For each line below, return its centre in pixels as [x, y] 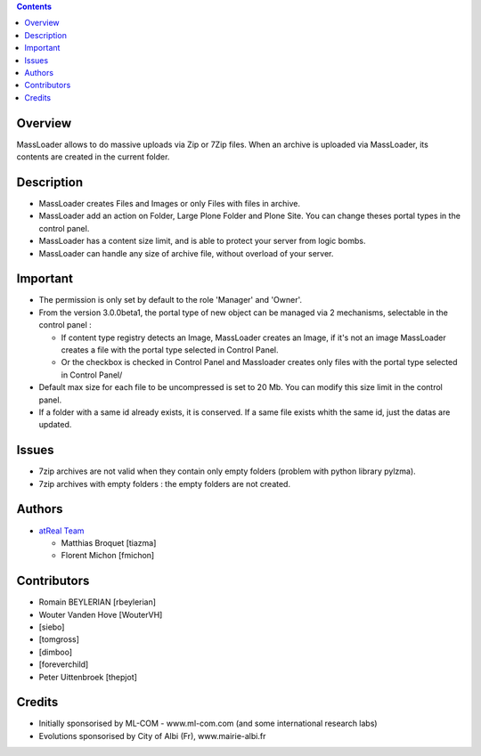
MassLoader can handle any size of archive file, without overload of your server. [186, 253]
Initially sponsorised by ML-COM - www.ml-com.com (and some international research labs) [208, 723]
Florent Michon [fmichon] [108, 556]
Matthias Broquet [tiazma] [109, 542]
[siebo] [52, 627]
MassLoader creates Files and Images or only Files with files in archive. [169, 203]
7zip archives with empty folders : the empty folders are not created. [165, 484]
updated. [55, 425]
